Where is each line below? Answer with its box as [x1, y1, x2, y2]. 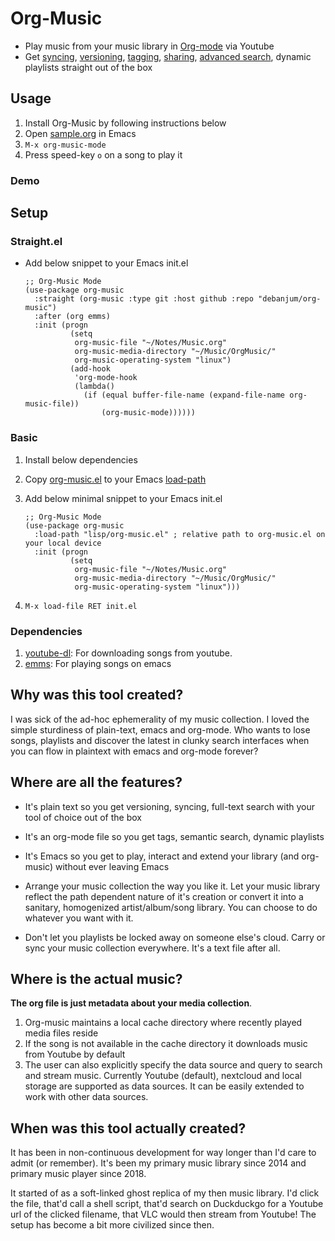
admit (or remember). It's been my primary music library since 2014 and [10, 1157, 307, 1169]
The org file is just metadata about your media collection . [10, 997, 253, 1009]
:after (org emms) [34, 312, 111, 322]
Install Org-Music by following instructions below [24, 117, 227, 129]
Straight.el [10, 234, 63, 248]
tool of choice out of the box [24, 811, 142, 823]
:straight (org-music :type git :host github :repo [34, 294, 254, 304]
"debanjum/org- [258, 294, 322, 304]
